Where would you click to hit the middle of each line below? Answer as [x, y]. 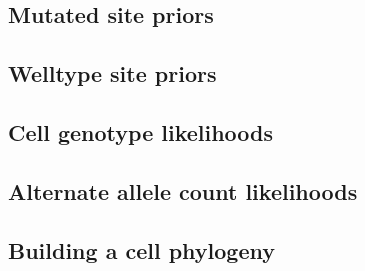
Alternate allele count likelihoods [183, 190]
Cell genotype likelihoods [141, 131]
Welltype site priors [112, 73]
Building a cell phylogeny [141, 249]
